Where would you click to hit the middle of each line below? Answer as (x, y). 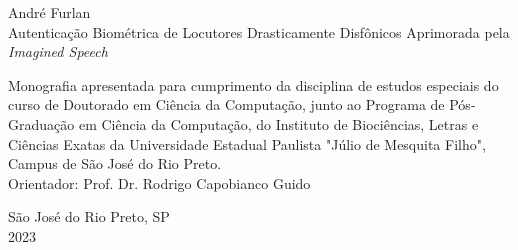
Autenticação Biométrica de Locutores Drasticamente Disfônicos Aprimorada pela (259, 31)
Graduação (41, 123)
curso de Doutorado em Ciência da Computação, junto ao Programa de (226, 104)
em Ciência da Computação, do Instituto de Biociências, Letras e (278, 123)
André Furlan (49, 12)
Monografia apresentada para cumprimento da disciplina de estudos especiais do (253, 84)
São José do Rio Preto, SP (89, 216)
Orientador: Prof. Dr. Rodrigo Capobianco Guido (159, 182)
